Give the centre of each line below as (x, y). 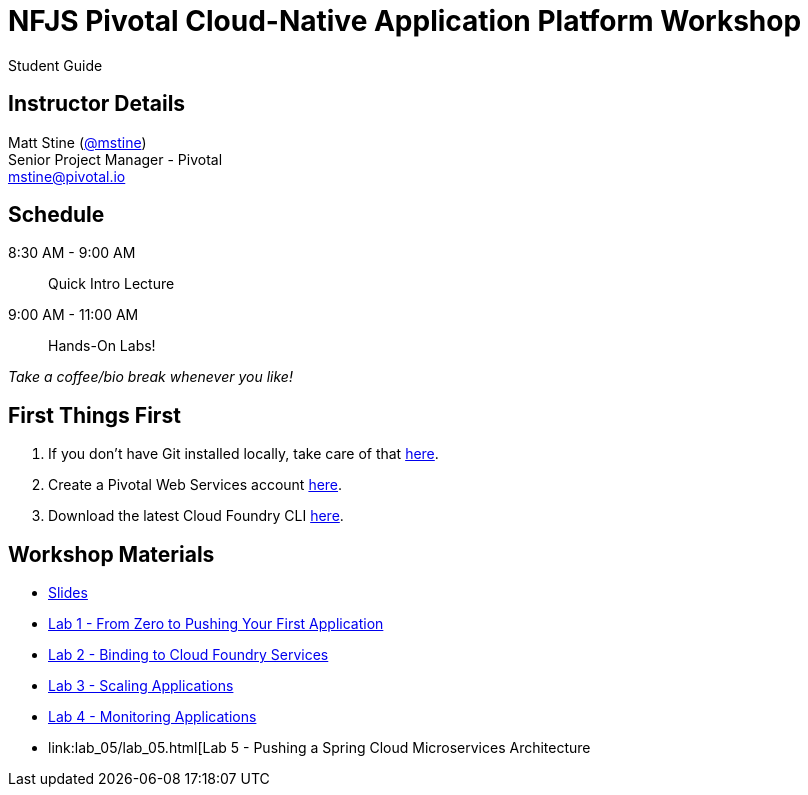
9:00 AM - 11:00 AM (73, 315)
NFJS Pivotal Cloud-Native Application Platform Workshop (405, 21)
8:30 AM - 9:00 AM (72, 253)
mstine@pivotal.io (67, 176)
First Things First (94, 415)
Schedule (56, 215)
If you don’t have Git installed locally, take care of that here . (243, 454)
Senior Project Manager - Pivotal (115, 159)
